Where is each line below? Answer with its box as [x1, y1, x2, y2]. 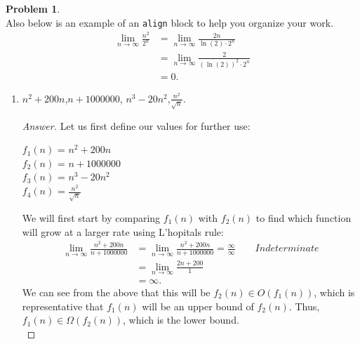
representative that [22, 298, 104, 313]
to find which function [255, 211, 352, 225]
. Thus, [288, 298, 320, 313]
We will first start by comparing [22, 211, 161, 225]
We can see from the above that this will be [22, 284, 211, 299]
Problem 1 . [6, 1, 60, 15]
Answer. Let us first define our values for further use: [22, 118, 251, 133]
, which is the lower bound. [123, 312, 239, 327]
